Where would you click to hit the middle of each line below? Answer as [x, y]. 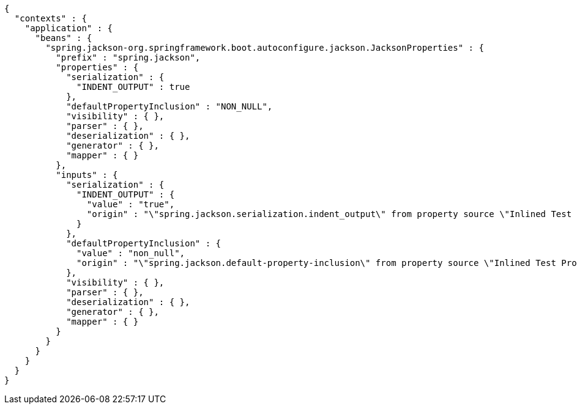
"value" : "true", [131, 204]
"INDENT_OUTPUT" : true [133, 87]
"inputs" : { [87, 175]
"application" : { [69, 28]
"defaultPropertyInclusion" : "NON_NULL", [169, 106]
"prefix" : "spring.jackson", [128, 57]
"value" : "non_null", [131, 253]
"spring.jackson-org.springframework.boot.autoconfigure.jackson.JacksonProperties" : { [265, 48]
